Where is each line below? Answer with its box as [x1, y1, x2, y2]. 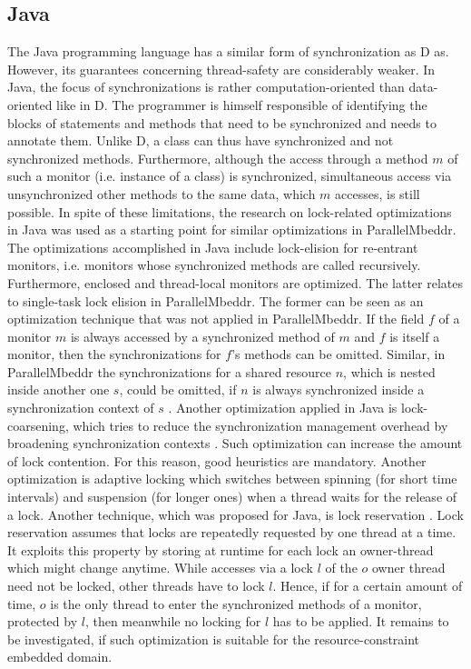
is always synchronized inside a [252, 380, 425, 399]
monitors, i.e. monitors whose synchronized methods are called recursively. [7, 255, 421, 275]
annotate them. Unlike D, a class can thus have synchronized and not [7, 131, 394, 150]
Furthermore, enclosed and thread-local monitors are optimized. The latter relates [7, 273, 464, 292]
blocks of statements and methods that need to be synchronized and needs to [7, 113, 437, 132]
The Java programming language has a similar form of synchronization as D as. [7, 42, 449, 61]
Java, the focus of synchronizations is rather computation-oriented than [7, 77, 405, 96]
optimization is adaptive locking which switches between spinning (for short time [7, 469, 457, 488]
